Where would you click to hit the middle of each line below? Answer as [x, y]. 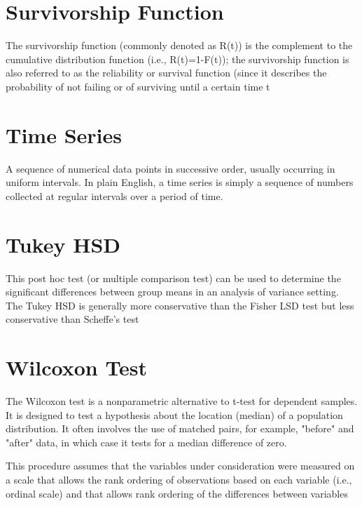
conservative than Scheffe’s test [72, 319]
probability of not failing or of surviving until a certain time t [138, 86]
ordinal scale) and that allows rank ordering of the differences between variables [177, 493]
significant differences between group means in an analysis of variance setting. [172, 292]
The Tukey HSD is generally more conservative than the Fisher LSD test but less [180, 305]
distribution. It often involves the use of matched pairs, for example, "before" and [180, 428]
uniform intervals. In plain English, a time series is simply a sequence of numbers [180, 182]
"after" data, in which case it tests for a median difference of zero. [146, 442]
